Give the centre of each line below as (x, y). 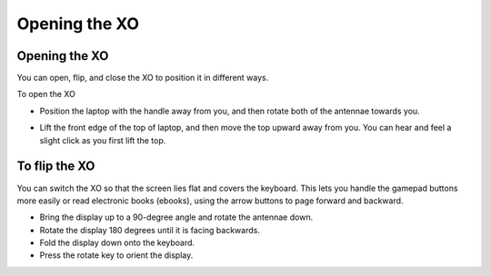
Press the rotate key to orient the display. (116, 255)
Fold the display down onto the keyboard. (117, 243)
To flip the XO (56, 167)
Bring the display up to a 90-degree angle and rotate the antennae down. (176, 217)
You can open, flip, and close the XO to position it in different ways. (143, 78)
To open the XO (46, 94)
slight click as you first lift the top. (103, 140)
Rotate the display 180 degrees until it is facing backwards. (150, 230)
